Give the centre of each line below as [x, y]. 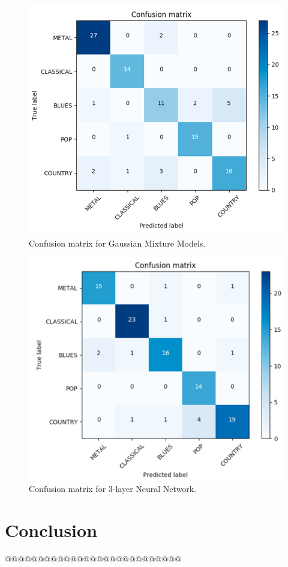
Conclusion [51, 529]
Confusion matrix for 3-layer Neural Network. [113, 489]
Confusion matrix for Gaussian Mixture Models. [117, 243]
